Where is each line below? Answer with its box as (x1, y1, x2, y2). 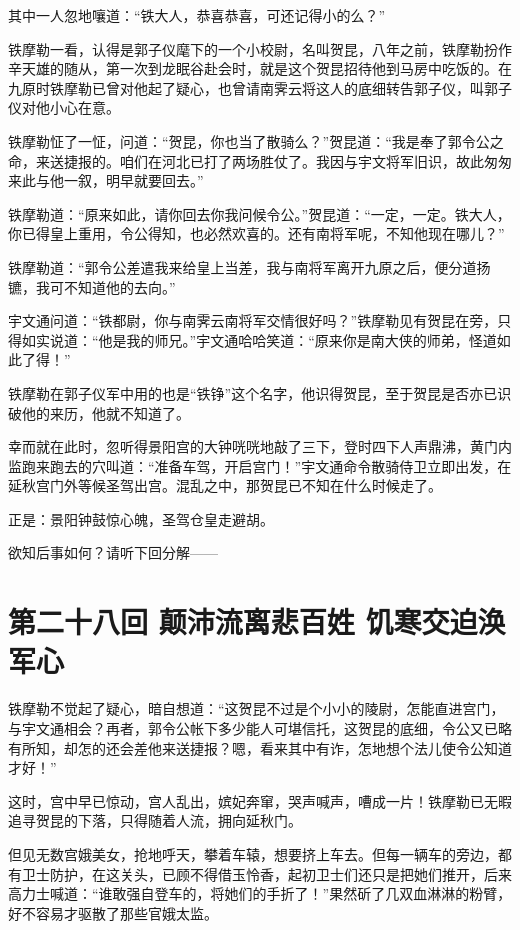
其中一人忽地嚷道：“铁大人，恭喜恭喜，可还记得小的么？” (8, 5, 386, 25)
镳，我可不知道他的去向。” (8, 276, 176, 297)
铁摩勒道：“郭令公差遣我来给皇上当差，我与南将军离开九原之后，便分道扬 (8, 256, 491, 277)
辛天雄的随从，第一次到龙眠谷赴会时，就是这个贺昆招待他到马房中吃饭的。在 (8, 58, 512, 79)
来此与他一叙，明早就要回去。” (8, 170, 204, 191)
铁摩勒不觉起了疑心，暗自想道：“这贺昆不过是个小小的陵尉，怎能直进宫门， (8, 698, 505, 719)
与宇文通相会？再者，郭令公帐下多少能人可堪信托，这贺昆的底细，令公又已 (8, 717, 498, 738)
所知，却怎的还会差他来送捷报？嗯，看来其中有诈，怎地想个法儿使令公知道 (21, 737, 512, 758)
